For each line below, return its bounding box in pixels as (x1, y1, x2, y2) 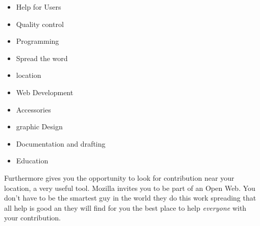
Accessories (16, 104, 51, 115)
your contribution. (4, 212, 61, 223)
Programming (16, 36, 59, 46)
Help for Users (16, 2, 61, 12)
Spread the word (16, 52, 68, 63)
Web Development (16, 87, 74, 97)
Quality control (16, 18, 64, 29)
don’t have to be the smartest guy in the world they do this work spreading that (4, 192, 256, 203)
